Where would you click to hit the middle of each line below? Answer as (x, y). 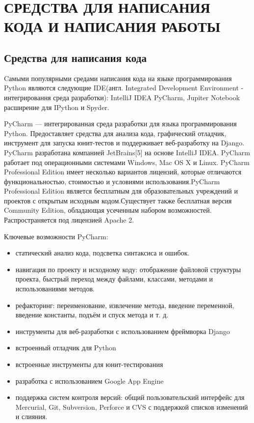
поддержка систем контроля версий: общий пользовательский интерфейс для (130, 397)
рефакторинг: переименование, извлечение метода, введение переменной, (125, 305)
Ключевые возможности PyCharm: (56, 236)
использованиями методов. (55, 289)
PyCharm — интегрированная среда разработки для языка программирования (120, 124)
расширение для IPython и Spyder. (57, 107)
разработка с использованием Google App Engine (89, 381)
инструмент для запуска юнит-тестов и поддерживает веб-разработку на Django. (124, 143)
